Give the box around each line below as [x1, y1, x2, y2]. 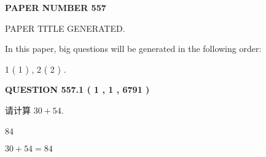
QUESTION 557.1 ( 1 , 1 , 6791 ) [5, 83, 150, 96]
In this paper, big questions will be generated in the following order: [5, 42, 262, 55]
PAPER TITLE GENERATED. [5, 21, 125, 34]
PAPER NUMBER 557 [5, 1, 106, 13]
